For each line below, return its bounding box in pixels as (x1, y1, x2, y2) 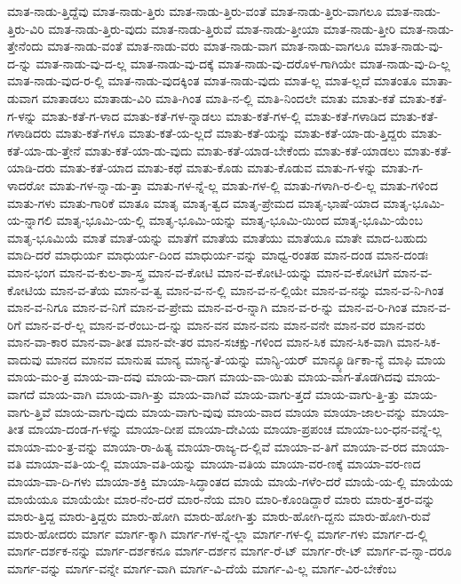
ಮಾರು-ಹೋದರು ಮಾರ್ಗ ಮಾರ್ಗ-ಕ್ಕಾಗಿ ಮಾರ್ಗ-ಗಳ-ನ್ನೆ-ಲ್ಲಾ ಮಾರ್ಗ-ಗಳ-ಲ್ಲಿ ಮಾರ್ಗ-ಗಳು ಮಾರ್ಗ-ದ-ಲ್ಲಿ (7, 524, 428, 542)
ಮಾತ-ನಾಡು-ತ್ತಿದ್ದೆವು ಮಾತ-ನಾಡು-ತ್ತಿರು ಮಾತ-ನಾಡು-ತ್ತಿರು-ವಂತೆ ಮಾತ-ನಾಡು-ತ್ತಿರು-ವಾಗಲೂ (7, 2, 383, 20)
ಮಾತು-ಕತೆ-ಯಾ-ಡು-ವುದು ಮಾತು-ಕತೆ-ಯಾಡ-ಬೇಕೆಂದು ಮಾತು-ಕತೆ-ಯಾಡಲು (84, 140, 400, 159)
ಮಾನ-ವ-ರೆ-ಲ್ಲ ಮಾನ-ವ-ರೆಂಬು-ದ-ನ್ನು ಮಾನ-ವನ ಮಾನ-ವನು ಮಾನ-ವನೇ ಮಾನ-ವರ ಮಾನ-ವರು (25, 315, 425, 333)
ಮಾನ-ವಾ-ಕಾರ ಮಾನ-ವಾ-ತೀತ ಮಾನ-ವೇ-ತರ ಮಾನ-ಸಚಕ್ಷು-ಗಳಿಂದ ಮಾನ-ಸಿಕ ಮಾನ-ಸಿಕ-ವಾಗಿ (7, 332, 393, 351)
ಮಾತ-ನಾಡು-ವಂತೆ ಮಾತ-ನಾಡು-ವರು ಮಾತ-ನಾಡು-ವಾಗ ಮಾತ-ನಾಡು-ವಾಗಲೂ (47, 36, 370, 55)
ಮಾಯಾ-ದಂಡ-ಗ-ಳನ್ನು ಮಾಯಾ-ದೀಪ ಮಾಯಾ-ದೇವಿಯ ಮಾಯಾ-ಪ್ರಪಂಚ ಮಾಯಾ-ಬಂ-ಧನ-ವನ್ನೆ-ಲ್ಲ (28, 420, 442, 438)
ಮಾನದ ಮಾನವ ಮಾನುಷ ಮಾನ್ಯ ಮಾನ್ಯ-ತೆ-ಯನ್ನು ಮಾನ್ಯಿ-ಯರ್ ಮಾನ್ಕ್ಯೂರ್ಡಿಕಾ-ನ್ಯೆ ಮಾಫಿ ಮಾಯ (45, 349, 446, 368)
